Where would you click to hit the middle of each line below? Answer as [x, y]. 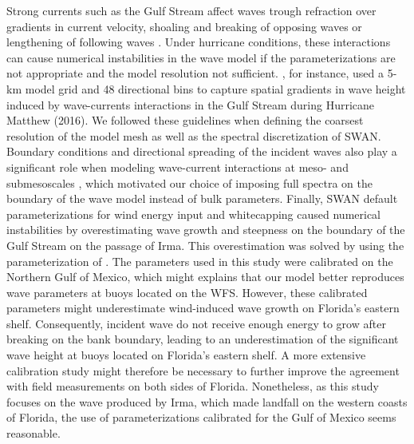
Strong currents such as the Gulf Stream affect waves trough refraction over [191, 10]
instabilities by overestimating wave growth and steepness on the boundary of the [206, 230]
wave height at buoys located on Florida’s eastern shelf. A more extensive [186, 355]
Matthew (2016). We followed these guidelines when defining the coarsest [185, 120]
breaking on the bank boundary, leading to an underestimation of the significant [203, 339]
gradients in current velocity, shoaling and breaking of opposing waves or [184, 26]
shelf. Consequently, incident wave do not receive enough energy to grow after [196, 323]
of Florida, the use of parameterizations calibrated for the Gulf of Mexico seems [201, 417]
